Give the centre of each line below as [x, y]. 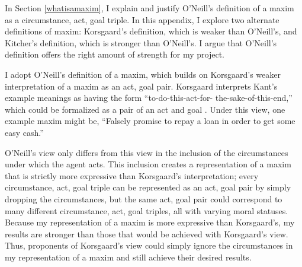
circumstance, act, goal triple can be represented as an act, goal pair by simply [148, 187]
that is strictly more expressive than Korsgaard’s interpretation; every [132, 175]
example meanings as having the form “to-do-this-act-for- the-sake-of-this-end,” [149, 98]
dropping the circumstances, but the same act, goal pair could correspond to [144, 198]
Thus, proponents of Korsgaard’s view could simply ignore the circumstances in [149, 245]
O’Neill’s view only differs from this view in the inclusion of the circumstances [147, 152]
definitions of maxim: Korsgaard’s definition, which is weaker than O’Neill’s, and [151, 31]
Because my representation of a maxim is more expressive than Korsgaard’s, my [150, 222]
